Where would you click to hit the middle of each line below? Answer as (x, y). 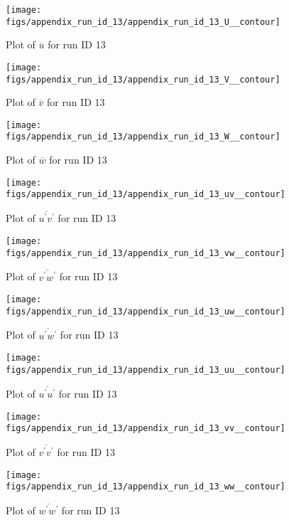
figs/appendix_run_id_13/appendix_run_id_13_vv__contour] (146, 429)
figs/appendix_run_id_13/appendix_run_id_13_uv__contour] (146, 195)
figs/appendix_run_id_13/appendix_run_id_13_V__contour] (143, 79)
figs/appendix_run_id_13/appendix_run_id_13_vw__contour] (146, 253)
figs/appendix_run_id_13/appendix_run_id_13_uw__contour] (146, 311)
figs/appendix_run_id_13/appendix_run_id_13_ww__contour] (146, 487)
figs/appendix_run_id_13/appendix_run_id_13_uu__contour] (146, 370)
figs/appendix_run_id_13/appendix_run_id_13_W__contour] (143, 137)
